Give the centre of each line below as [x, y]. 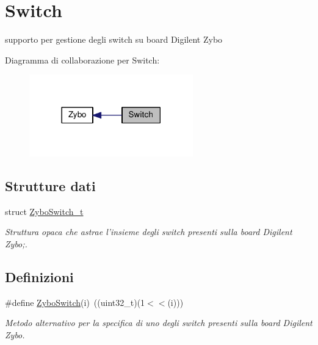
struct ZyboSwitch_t [44, 211]
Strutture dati [50, 185]
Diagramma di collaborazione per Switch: [82, 60]
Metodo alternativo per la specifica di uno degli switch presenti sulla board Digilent [159, 323]
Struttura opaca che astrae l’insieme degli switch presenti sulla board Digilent [149, 232]
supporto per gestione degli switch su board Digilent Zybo [114, 39]
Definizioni [39, 276]
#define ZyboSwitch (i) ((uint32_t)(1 [75, 302]
